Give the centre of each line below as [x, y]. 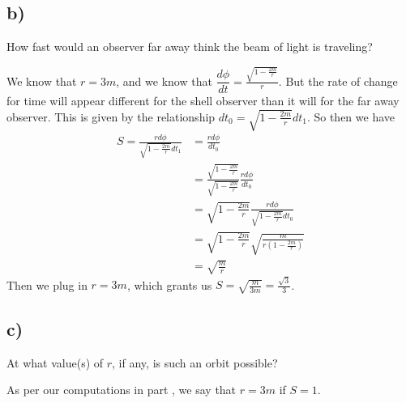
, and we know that [164, 81]
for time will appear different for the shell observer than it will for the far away [203, 101]
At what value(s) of [55, 362]
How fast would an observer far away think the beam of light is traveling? [190, 47]
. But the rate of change [338, 81]
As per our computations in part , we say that [122, 390]
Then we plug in [47, 284]
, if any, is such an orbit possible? [195, 362]
